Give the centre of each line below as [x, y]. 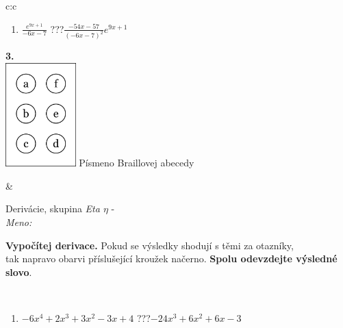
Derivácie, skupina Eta [53, 209]
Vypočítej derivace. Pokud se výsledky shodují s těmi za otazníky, [150, 245]
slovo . [19, 272]
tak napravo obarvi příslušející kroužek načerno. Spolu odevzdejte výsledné [171, 258]
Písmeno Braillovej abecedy [137, 163]
